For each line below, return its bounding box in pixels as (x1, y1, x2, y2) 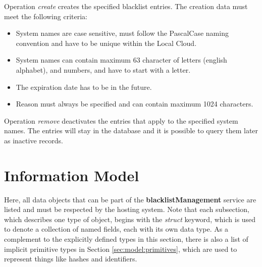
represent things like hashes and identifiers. (4, 253, 137, 264)
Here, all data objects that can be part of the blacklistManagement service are (4, 194, 256, 204)
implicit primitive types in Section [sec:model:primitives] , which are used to (4, 243, 237, 254)
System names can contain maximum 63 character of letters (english (16, 55, 227, 65)
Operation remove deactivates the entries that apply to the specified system (4, 115, 238, 126)
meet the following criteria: (4, 11, 87, 21)
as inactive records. (4, 135, 63, 145)
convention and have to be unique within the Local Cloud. (16, 37, 197, 48)
